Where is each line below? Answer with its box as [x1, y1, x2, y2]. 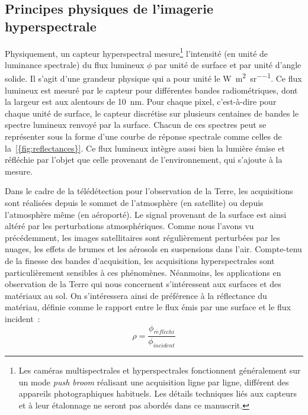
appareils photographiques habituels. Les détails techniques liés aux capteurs [18, 387, 297, 400]
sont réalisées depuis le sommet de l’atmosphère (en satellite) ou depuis [5, 197, 264, 209]
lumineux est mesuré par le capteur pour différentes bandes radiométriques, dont [5, 83, 298, 96]
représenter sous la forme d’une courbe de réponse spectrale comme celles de [5, 130, 282, 143]
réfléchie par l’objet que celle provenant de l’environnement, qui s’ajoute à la [5, 153, 283, 166]
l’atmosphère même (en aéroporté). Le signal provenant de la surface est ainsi [5, 208, 287, 220]
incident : [5, 312, 40, 324]
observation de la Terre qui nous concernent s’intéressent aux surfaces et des [5, 278, 281, 290]
